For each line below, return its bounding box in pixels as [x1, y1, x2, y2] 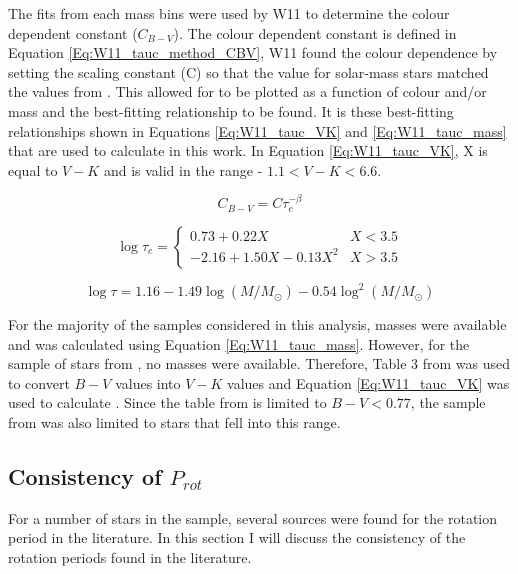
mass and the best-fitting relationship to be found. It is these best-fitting [8, 100, 454, 121]
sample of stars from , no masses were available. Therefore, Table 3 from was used [8, 353, 511, 374]
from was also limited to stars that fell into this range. [8, 412, 341, 433]
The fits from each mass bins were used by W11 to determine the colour [8, 3, 450, 23]
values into [115, 372, 181, 393]
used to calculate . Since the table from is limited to [8, 392, 327, 413]
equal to [8, 159, 58, 180]
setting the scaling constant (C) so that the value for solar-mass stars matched [8, 61, 489, 82]
